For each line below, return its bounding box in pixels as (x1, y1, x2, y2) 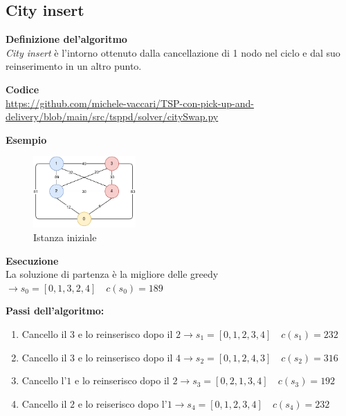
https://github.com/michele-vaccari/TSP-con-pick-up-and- (6, 95, 254, 110)
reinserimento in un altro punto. (6, 59, 142, 73)
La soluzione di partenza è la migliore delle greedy (6, 267, 219, 281)
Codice (6, 82, 39, 96)
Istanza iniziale (33, 230, 97, 245)
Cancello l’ (21, 373, 67, 388)
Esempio (6, 132, 47, 146)
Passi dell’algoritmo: (6, 303, 104, 318)
